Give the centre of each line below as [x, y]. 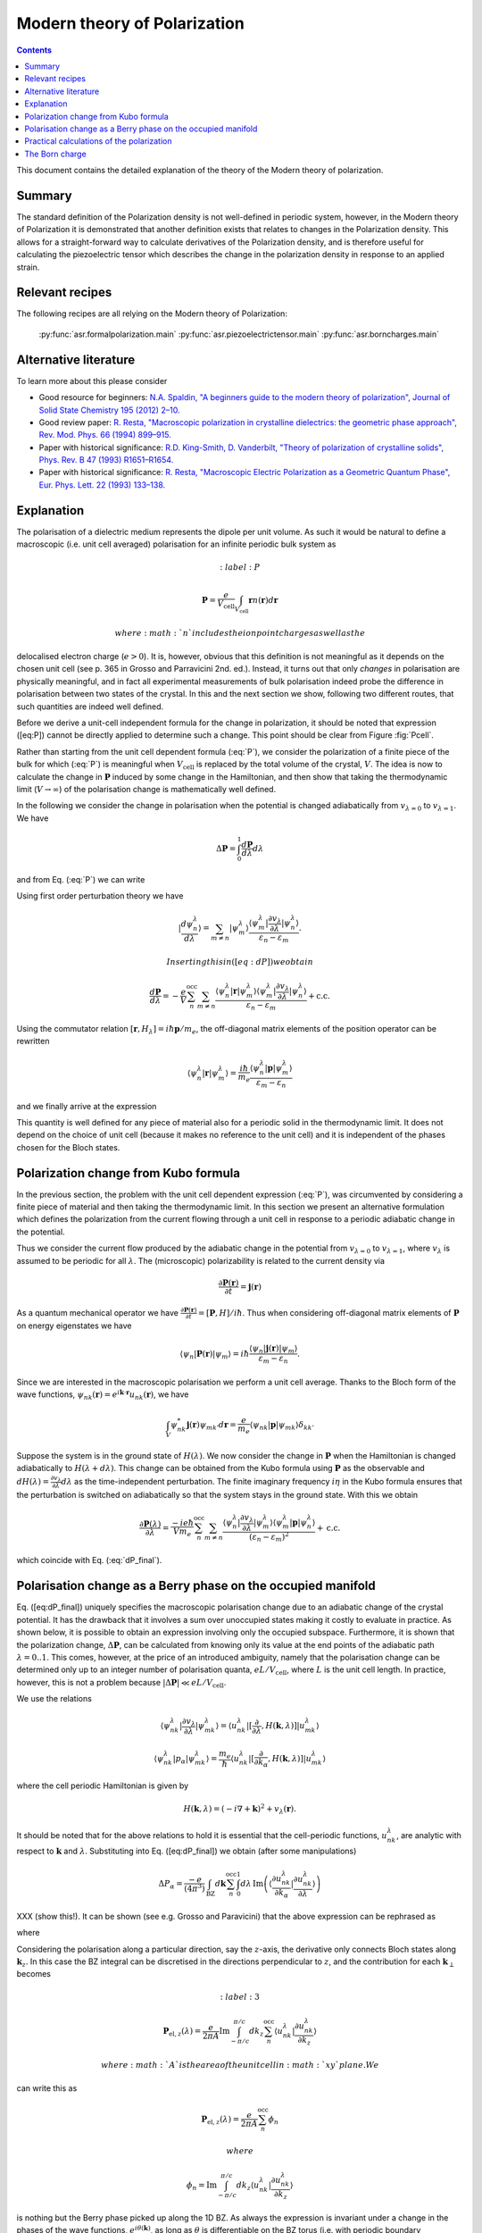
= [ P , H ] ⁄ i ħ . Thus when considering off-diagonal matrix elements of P [328, 1312]
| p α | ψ [184, 1760]
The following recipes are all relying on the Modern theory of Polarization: [152, 314]
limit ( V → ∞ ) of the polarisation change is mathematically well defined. [146, 789]
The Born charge [55, 154]
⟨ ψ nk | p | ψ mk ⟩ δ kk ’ [282, 1426]
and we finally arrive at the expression [87, 1106]
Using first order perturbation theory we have [100, 896]
